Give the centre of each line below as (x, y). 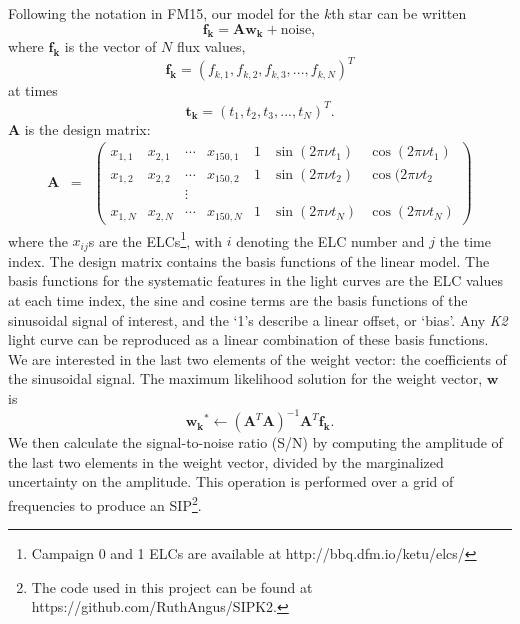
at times (33, 90)
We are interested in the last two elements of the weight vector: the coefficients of (257, 358)
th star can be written (399, 13)
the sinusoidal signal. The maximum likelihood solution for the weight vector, (245, 378)
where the (38, 240)
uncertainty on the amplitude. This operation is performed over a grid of (231, 481)
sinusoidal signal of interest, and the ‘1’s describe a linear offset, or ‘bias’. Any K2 (258, 319)
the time (465, 240)
